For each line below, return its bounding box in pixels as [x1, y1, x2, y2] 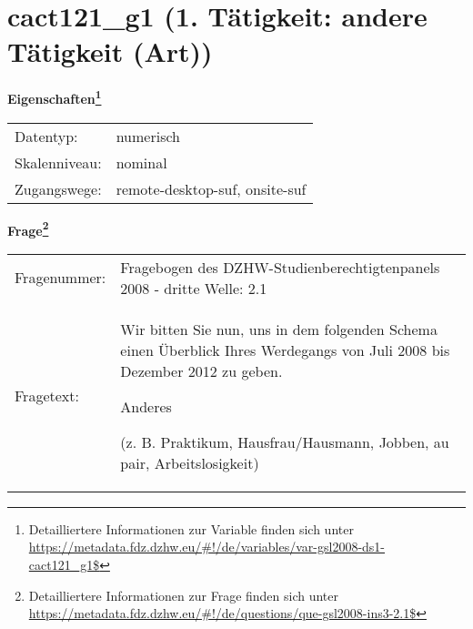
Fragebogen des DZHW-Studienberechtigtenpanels [120, 256, 440, 278]
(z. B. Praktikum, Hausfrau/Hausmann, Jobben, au [120, 431, 449, 452]
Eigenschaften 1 [7, 86, 102, 107]
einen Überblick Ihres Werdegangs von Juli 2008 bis [120, 339, 450, 360]
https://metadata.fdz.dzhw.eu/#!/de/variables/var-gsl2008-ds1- [28, 537, 386, 556]
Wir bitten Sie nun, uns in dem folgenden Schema [120, 318, 438, 340]
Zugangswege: [15, 178, 102, 199]
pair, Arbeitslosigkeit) [120, 451, 259, 473]
